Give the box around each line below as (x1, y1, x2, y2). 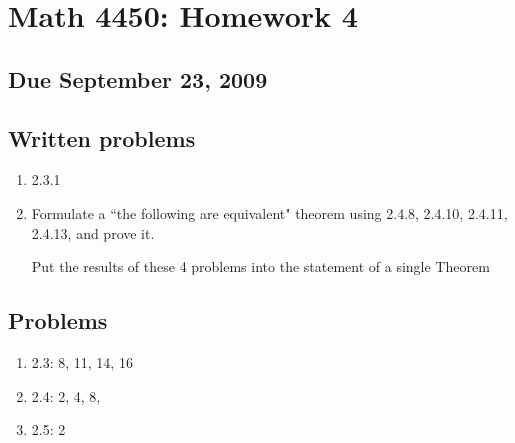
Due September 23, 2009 (8, 63, 268, 94)
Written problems (8, 122, 196, 153)
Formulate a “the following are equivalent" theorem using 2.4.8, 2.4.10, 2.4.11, (31, 202, 508, 223)
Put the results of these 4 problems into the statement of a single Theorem (31, 256, 490, 277)
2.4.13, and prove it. (31, 222, 155, 243)
